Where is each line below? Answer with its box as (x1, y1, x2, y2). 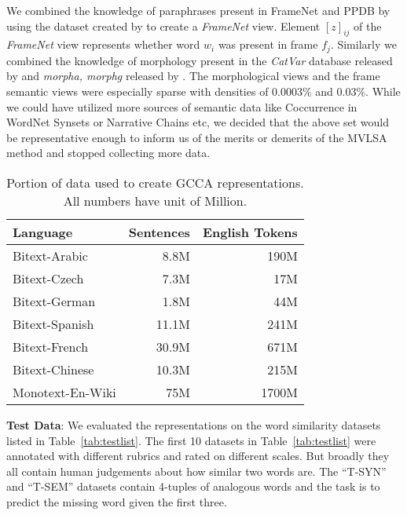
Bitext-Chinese (13, 360, 94, 378)
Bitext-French (13, 338, 89, 356)
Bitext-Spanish (13, 315, 94, 333)
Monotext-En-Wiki (13, 383, 116, 401)
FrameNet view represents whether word (6, 36, 200, 53)
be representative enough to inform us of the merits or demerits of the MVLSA (6, 129, 387, 145)
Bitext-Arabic (13, 247, 88, 265)
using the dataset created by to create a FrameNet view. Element (6, 17, 321, 34)
